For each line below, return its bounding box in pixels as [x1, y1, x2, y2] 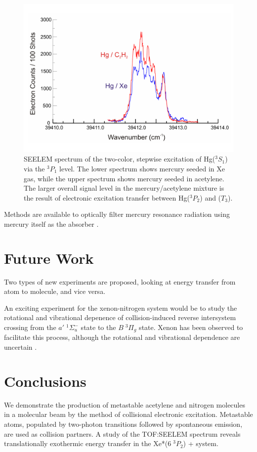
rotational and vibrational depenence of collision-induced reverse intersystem [4, 312, 236, 323]
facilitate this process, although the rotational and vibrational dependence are [4, 332, 240, 342]
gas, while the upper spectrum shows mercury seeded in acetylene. [24, 173, 224, 183]
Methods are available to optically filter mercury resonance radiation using [4, 209, 230, 219]
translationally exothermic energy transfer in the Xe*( [4, 438, 168, 449]
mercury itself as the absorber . [4, 218, 99, 229]
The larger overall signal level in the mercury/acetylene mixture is [24, 183, 224, 193]
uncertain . [4, 342, 37, 352]
